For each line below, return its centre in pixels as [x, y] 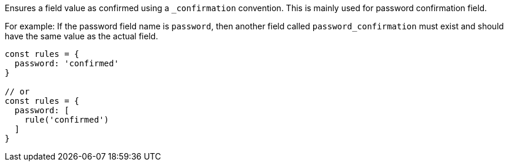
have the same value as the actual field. [82, 36]
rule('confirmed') [67, 120]
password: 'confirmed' [67, 63]
